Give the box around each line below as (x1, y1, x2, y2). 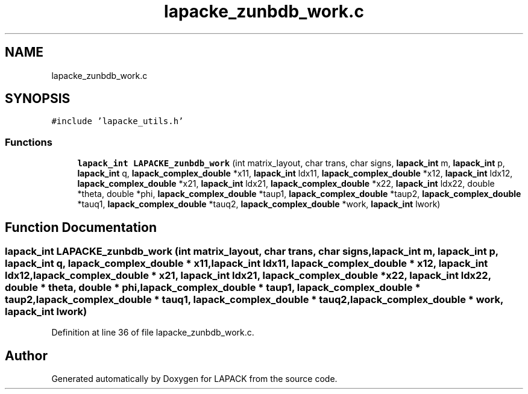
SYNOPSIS (5, 91, 71, 107)
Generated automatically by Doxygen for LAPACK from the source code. (51, 374, 338, 384)
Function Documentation (5, 219, 157, 235)
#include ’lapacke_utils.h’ (51, 116, 184, 127)
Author (5, 348, 48, 363)
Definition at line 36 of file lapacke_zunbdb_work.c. (51, 327, 254, 338)
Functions (5, 136, 52, 148)
